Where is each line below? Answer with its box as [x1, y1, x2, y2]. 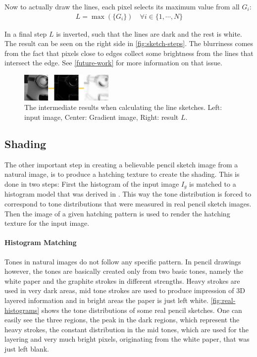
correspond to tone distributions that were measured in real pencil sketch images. [4, 199, 252, 208]
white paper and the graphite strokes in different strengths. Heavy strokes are [4, 275, 240, 286]
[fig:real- [210, 295, 236, 305]
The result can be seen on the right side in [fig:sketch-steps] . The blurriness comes [4, 38, 254, 49]
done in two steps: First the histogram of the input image [4, 178, 179, 189]
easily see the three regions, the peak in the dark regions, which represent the [4, 314, 240, 325]
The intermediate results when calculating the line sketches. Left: [24, 102, 222, 112]
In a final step [4, 28, 47, 39]
